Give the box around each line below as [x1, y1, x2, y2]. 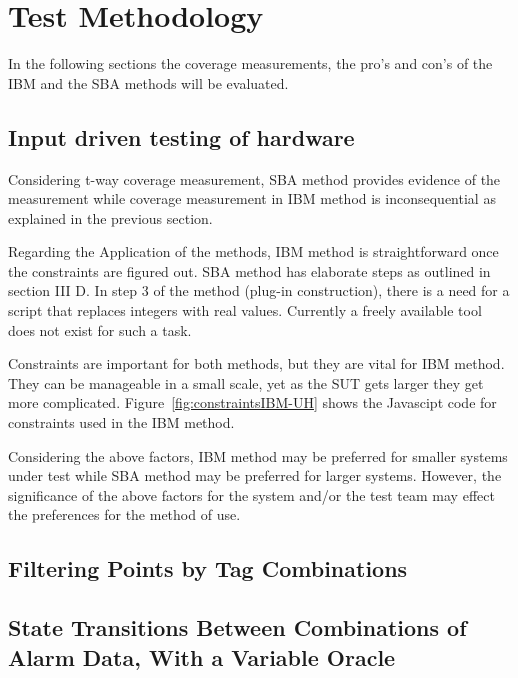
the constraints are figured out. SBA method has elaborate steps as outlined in [8, 260, 491, 281]
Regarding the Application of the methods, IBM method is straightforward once [8, 241, 499, 262]
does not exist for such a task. [8, 319, 192, 340]
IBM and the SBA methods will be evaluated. [8, 72, 289, 93]
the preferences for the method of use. [8, 504, 241, 525]
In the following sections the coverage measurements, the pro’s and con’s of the [8, 53, 493, 74]
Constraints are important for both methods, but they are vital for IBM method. [8, 353, 505, 374]
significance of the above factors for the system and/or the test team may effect [8, 484, 495, 505]
